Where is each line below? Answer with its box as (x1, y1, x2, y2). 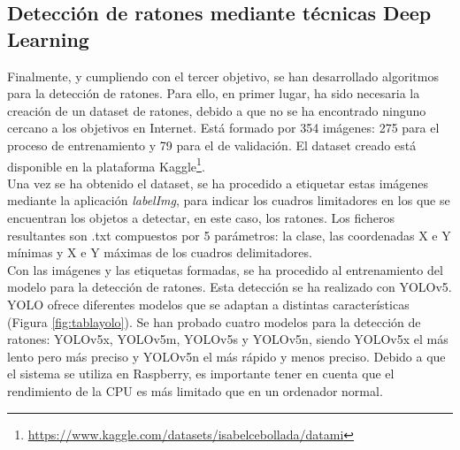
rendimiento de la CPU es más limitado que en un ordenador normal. (7, 381, 383, 400)
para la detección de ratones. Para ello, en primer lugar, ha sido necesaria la (7, 84, 420, 103)
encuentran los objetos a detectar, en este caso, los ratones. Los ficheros (7, 209, 395, 226)
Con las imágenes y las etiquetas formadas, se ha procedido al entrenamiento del (7, 260, 443, 278)
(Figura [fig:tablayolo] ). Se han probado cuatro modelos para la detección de (7, 312, 421, 331)
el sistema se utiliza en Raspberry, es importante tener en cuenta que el (7, 364, 395, 383)
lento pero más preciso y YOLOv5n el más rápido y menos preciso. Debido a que (7, 347, 446, 365)
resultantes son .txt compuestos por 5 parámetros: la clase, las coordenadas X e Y (7, 225, 451, 244)
